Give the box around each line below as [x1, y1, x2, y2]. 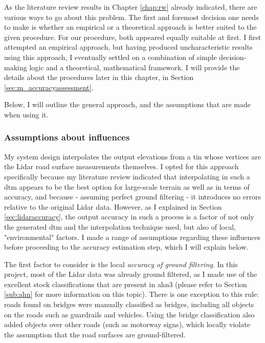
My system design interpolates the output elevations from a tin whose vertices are [4, 151, 261, 162]
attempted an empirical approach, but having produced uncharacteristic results [4, 42, 253, 52]
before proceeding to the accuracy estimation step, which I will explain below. [4, 241, 249, 252]
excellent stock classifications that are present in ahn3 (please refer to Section [4, 278, 247, 289]
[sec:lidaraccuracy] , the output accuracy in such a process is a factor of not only [4, 211, 254, 222]
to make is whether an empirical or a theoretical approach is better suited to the [4, 22, 257, 32]
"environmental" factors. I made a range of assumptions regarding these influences [4, 231, 261, 242]
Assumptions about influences [4, 131, 130, 144]
